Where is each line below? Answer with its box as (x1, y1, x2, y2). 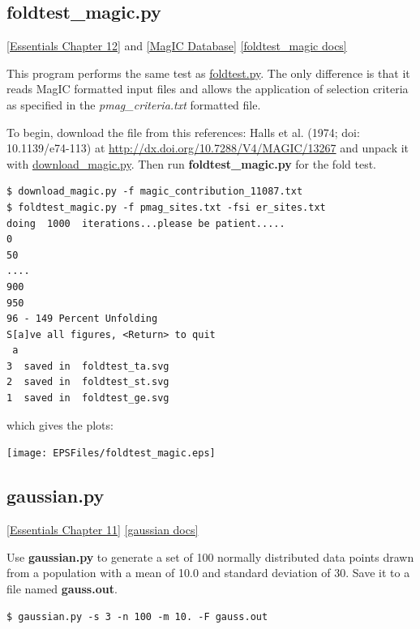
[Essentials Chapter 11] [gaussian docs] (6, 521, 199, 538)
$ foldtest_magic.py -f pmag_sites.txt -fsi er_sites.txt (6, 201, 326, 213)
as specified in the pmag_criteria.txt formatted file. (6, 96, 261, 113)
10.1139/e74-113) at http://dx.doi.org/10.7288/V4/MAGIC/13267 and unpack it (6, 139, 409, 156)
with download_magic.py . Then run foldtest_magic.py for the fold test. (6, 155, 376, 172)
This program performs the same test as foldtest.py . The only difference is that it (6, 64, 410, 81)
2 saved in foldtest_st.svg (6, 376, 169, 388)
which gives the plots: (6, 416, 114, 433)
